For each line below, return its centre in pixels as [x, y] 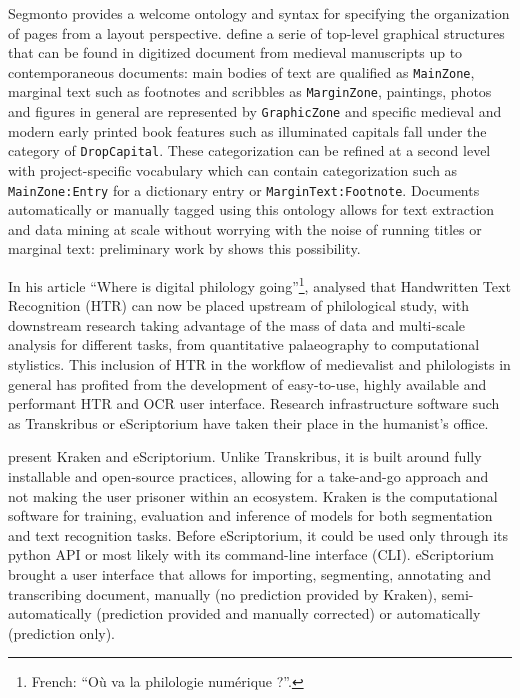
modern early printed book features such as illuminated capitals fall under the [247, 130]
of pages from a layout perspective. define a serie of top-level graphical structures [256, 32]
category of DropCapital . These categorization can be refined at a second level [249, 150]
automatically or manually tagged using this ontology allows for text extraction [251, 209]
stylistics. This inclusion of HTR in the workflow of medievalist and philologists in [259, 364]
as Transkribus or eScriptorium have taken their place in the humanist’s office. [248, 422]
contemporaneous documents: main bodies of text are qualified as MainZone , [241, 71]
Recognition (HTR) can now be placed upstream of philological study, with [239, 305]
